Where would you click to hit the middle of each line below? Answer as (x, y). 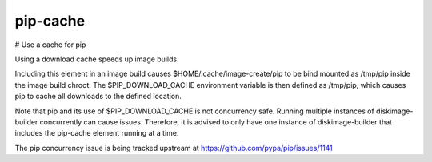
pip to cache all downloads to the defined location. (98, 97)
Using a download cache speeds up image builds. (97, 59)
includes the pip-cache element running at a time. (97, 133)
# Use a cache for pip (50, 45)
